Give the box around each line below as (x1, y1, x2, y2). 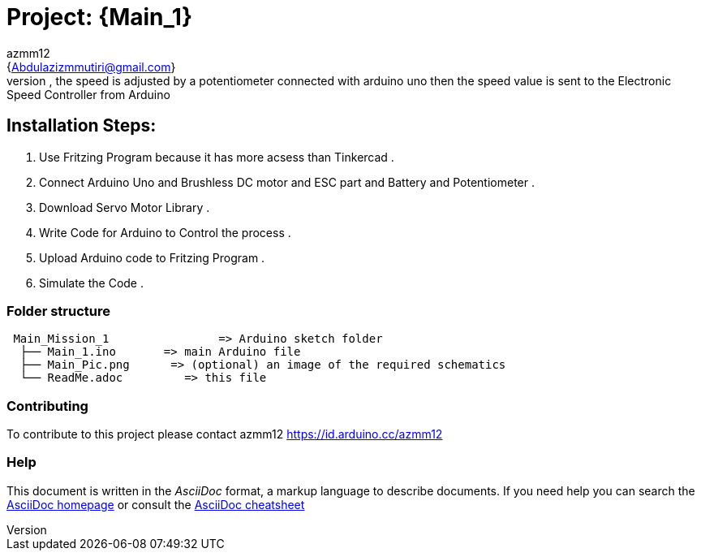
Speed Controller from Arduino (6, 87, 170, 101)
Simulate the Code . (39, 275, 144, 290)
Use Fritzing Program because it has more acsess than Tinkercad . (39, 149, 394, 164)
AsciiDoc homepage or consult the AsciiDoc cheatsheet (6, 497, 305, 512)
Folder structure (6, 302, 110, 319)
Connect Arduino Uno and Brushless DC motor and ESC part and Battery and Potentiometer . (39, 175, 535, 189)
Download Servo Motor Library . (39, 200, 210, 214)
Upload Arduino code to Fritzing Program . (39, 250, 265, 265)
